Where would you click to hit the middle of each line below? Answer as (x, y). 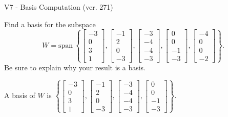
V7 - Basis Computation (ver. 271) (59, 7)
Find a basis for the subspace (50, 24)
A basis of (20, 95)
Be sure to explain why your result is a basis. (75, 67)
